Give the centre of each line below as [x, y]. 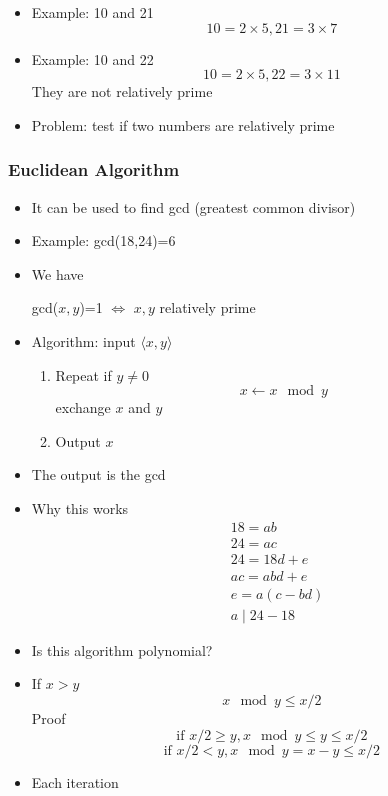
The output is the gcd [98, 474]
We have [57, 273]
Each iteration [75, 781]
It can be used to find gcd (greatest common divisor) [193, 206]
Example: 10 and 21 [92, 12]
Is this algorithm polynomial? [122, 649]
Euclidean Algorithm [94, 169]
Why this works [80, 507]
